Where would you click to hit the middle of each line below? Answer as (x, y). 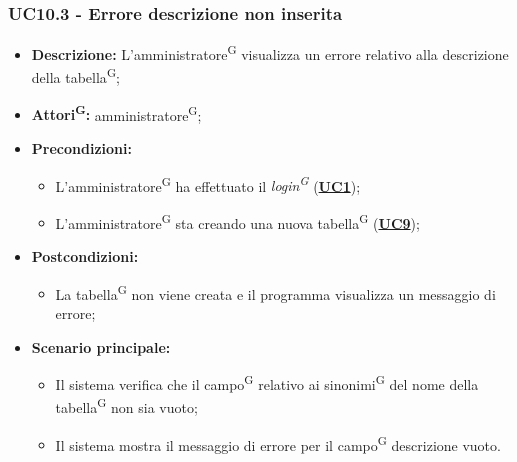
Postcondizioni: (85, 256)
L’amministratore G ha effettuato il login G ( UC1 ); (208, 184)
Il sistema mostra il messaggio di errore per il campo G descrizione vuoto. (278, 443)
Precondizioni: (81, 147)
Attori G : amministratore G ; (116, 113)
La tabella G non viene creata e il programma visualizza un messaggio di (275, 292)
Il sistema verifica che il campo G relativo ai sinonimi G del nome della (267, 382)
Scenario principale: (101, 346)
